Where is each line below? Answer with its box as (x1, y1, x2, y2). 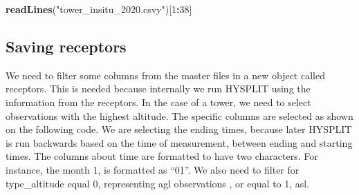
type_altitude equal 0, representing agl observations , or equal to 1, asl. (6, 176, 310, 190)
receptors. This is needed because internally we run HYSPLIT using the (6, 81, 311, 96)
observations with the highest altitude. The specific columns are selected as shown (6, 108, 353, 123)
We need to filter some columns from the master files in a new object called (6, 68, 325, 82)
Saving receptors (6, 35, 127, 57)
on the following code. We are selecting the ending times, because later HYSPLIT (6, 122, 352, 136)
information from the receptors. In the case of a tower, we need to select (6, 94, 311, 109)
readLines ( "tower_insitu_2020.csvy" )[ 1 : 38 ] (6, 2, 192, 16)
